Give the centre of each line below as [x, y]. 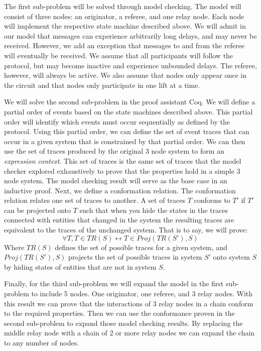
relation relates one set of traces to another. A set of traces [95, 200]
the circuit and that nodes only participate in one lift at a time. [102, 85]
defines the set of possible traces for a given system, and [141, 247]
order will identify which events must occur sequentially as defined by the [117, 121]
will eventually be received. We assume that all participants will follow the [119, 55]
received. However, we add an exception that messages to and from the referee [124, 45]
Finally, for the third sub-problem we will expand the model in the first [114, 283]
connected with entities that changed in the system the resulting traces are [119, 220]
